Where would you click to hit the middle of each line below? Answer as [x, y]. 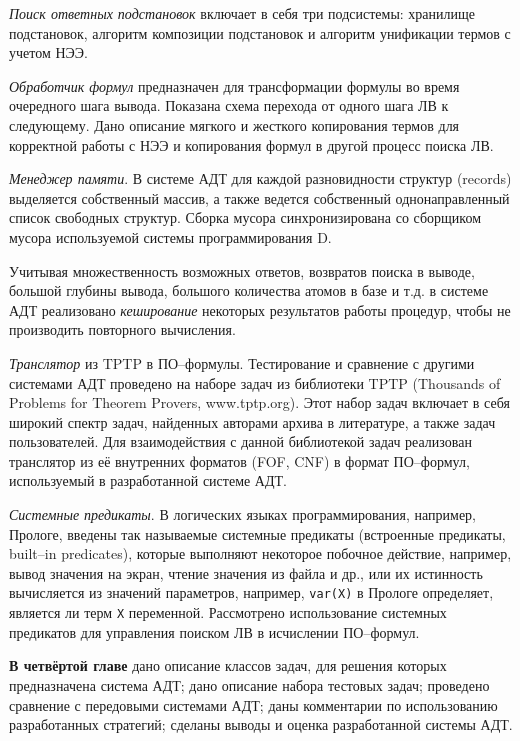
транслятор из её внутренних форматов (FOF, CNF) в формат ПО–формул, [239, 460]
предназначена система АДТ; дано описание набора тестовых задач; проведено [249, 684]
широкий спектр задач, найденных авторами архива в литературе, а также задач [252, 421]
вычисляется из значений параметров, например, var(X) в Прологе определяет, [251, 592]
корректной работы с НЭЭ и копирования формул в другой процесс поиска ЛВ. [251, 144]
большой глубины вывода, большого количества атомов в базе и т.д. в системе [249, 290]
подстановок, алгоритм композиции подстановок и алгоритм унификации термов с [260, 32]
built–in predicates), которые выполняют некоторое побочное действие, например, [260, 553]
